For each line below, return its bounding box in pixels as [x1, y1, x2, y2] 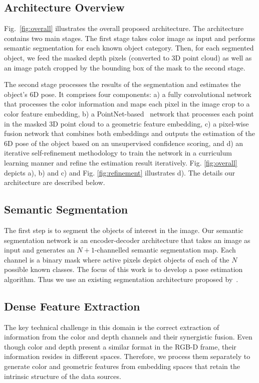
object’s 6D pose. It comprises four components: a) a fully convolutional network [4, 88, 251, 99]
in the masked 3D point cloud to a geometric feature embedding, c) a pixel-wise [4, 118, 249, 128]
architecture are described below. [4, 177, 105, 187]
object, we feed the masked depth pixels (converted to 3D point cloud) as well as [4, 52, 252, 62]
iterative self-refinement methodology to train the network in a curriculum [4, 147, 232, 158]
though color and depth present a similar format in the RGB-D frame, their [4, 341, 236, 351]
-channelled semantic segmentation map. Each [94, 244, 236, 255]
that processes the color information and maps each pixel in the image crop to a [4, 98, 250, 109]
